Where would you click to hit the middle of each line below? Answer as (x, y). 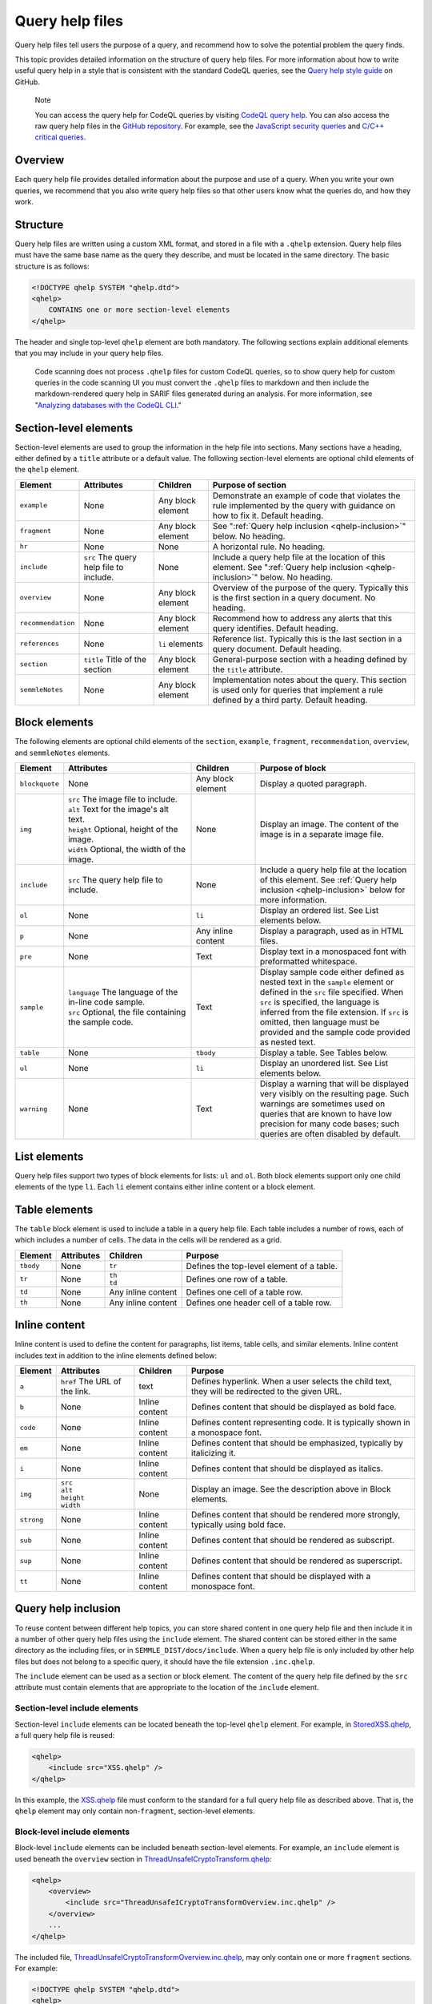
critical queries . (60, 137)
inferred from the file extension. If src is (334, 1012)
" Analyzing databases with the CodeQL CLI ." (108, 405)
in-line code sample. (107, 1002)
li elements (180, 644)
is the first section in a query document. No (294, 597)
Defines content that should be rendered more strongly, (296, 1515)
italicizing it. (213, 1453)
